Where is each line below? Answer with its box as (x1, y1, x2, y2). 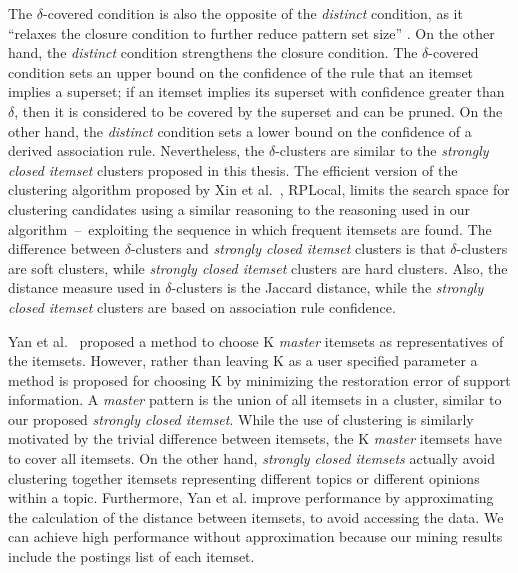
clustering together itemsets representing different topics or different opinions (8, 467, 480, 488)
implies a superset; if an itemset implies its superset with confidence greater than (8, 81, 505, 102)
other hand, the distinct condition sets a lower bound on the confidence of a (8, 120, 472, 141)
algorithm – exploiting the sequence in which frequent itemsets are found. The (8, 218, 492, 239)
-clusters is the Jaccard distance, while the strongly (171, 277, 484, 298)
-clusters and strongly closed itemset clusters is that (130, 238, 446, 259)
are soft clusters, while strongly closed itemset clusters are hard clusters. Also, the (8, 257, 508, 278)
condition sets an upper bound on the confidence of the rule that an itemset (8, 61, 474, 82)
